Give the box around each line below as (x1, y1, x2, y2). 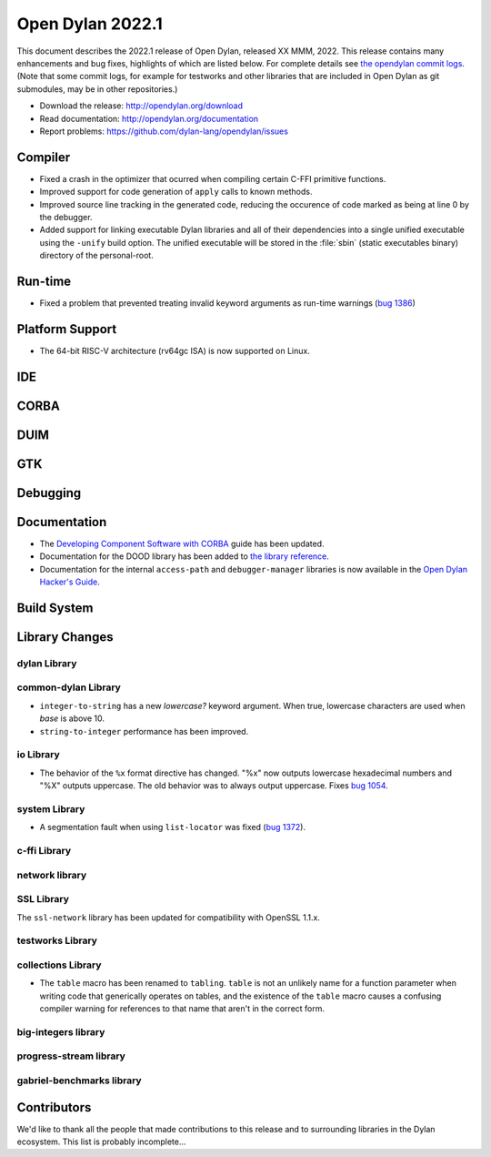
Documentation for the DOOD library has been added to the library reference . (39, 551, 329, 562)
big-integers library (16, 1025, 105, 1038)
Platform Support (16, 321, 117, 337)
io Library (16, 748, 61, 761)
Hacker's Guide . (39, 576, 100, 587)
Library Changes (16, 629, 114, 644)
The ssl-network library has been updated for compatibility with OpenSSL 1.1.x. (16, 911, 320, 923)
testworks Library (16, 934, 97, 947)
